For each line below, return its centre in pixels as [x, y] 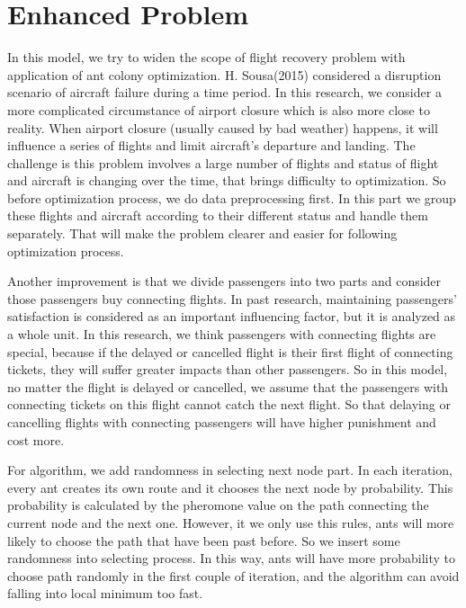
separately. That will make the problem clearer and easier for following [202, 233]
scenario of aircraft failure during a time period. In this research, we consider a [224, 92]
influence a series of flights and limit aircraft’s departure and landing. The [211, 145]
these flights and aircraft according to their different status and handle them [218, 215]
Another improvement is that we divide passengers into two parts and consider [224, 281]
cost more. [36, 439]
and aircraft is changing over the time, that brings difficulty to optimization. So [227, 180]
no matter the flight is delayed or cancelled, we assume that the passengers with [228, 386]
